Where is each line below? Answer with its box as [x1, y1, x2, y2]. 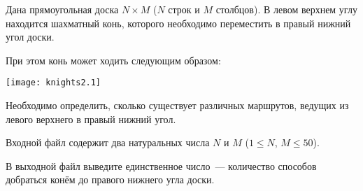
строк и [168, 2, 200, 16]
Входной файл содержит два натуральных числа [6, 135, 210, 150]
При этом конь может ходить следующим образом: [6, 52, 221, 67]
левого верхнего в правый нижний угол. [6, 111, 176, 126]
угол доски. [6, 29, 55, 44]
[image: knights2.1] [6, 78, 101, 88]
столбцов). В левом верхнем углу [215, 2, 357, 16]
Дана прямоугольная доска [6, 2, 119, 16]
